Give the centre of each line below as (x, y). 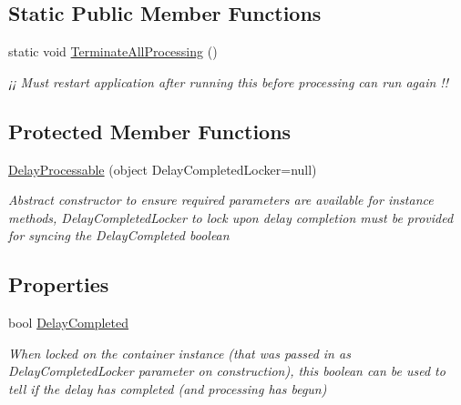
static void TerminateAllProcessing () (113, 51)
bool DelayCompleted (69, 323)
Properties (59, 284)
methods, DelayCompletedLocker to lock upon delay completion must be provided (231, 217)
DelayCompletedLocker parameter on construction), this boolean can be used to (227, 371)
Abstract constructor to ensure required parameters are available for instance (221, 200)
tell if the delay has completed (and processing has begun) (168, 388)
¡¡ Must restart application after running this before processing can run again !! (228, 81)
